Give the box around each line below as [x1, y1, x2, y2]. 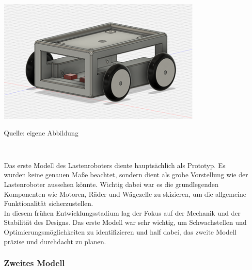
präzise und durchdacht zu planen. [4, 236, 106, 246]
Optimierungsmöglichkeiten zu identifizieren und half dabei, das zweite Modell [4, 226, 236, 236]
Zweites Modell [4, 257, 65, 269]
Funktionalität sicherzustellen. [4, 198, 93, 208]
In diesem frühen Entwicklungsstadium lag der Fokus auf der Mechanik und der [4, 207, 241, 218]
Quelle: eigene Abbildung [4, 127, 79, 137]
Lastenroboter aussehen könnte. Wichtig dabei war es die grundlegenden [4, 179, 219, 189]
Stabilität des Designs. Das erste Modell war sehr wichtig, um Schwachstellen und [4, 217, 247, 227]
